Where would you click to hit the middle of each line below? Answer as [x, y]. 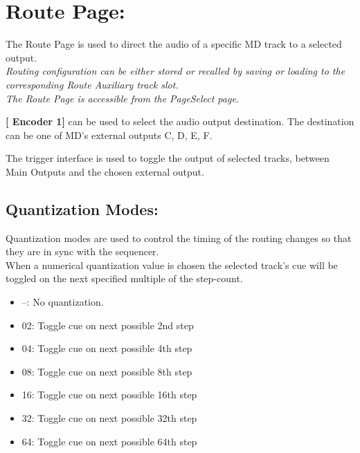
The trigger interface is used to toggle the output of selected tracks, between [168, 158]
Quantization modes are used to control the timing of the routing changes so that [179, 238]
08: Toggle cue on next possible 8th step [107, 371]
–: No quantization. [63, 302]
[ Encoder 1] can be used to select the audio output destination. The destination [180, 121]
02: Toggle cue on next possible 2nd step [108, 325]
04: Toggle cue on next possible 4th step [107, 348]
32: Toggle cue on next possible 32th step [109, 418]
